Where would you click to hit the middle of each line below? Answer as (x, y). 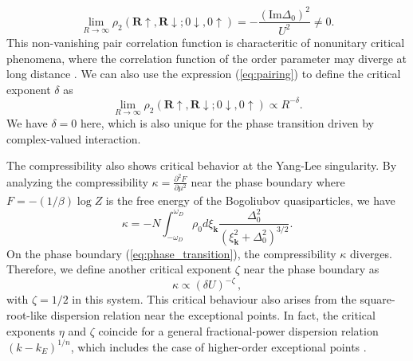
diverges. (371, 253)
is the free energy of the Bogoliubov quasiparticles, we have (250, 200)
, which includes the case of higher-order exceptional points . (218, 346)
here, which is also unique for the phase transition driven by (227, 123)
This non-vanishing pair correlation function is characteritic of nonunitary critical (206, 42)
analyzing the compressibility (77, 181)
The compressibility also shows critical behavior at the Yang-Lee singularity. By (202, 165)
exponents (31, 330)
